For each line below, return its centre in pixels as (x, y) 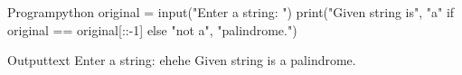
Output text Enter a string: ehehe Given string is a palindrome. (182, 60)
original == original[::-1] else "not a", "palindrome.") (152, 29)
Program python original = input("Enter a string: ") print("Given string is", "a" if (231, 12)
